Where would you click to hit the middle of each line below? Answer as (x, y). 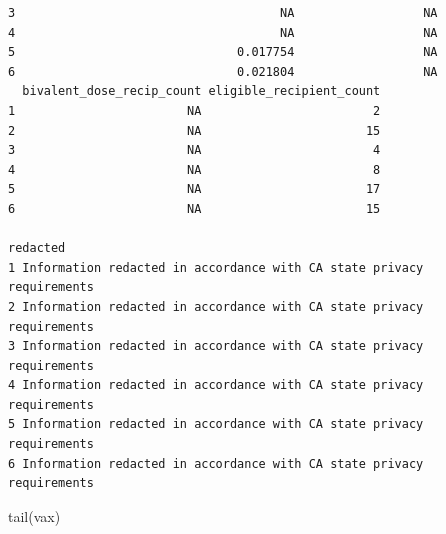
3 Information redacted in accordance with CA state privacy (216, 346)
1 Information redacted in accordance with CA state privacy (216, 267)
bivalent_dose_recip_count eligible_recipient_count (201, 91)
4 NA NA (223, 32)
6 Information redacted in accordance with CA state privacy (216, 463)
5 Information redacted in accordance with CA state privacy (216, 424)
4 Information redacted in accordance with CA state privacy (216, 385)
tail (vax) (34, 515)
